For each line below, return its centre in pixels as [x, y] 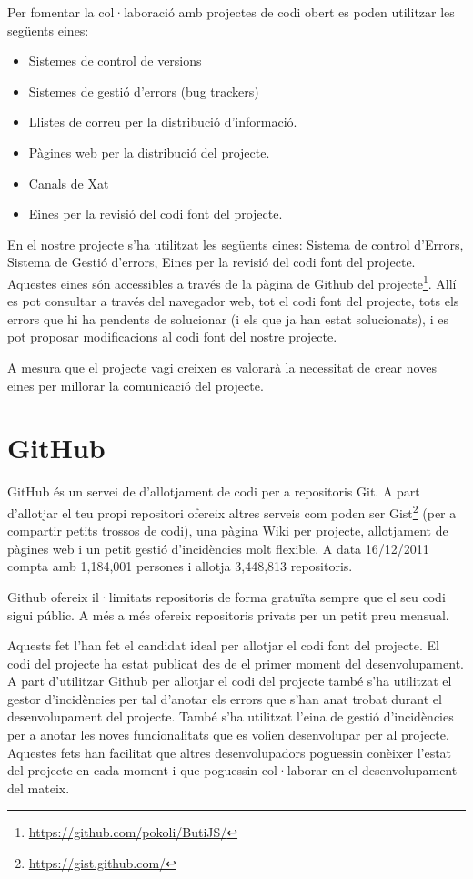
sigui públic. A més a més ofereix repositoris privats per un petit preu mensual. [228, 614]
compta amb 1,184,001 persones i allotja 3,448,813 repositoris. [180, 566]
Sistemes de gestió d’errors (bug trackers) [144, 91]
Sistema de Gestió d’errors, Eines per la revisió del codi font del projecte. [211, 262]
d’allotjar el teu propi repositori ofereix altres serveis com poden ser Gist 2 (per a [232, 511]
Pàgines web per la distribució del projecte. [149, 152]
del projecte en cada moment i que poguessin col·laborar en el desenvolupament [232, 770]
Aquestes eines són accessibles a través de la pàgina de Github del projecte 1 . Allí [232, 281]
